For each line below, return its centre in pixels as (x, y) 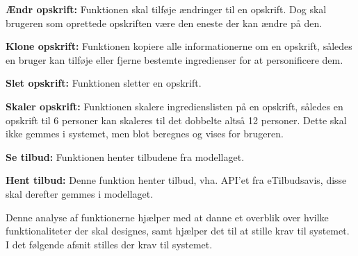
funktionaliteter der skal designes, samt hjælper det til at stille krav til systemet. (178, 231)
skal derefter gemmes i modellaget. (80, 193)
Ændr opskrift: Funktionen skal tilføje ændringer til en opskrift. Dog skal (166, 9)
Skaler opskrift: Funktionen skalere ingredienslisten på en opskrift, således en (174, 106)
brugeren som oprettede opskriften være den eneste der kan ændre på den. (164, 23)
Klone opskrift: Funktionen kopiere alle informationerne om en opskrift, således (179, 46)
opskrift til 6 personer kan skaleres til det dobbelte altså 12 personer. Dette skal (176, 120)
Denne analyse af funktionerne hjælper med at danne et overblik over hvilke (167, 217)
